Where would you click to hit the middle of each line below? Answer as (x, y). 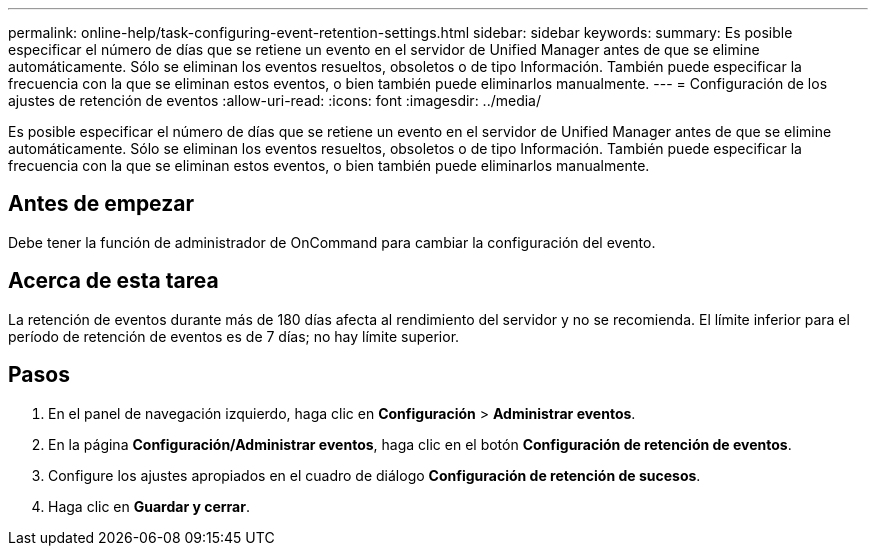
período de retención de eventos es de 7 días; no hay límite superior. (234, 336)
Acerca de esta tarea (113, 281)
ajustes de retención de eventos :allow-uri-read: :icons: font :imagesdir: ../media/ (275, 100)
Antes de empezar (101, 204)
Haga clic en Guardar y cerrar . (149, 506)
